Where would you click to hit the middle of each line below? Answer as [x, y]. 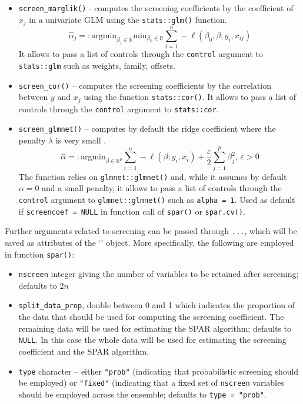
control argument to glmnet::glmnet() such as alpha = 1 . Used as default [157, 199]
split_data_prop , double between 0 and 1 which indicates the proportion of [157, 305]
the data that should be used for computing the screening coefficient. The [151, 317]
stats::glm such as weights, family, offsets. [97, 65]
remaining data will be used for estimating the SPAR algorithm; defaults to [155, 328]
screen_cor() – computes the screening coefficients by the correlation [145, 85]
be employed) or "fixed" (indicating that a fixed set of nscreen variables [151, 383]
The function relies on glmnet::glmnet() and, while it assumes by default [153, 176]
